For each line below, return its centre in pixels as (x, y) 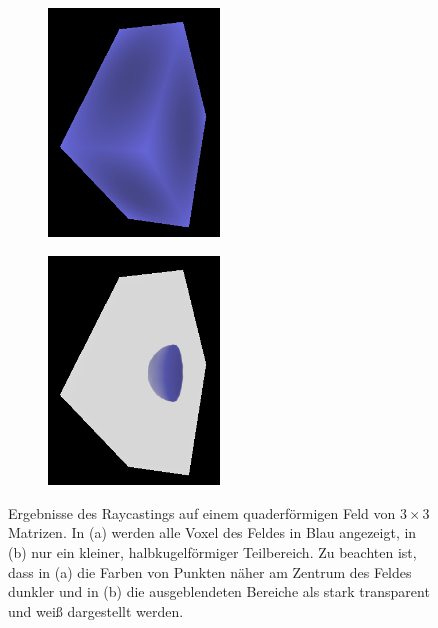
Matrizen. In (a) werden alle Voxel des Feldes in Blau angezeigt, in (212, 532)
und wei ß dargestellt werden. (96, 610)
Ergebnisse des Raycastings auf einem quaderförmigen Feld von (202, 512)
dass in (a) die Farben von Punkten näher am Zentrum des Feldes (210, 571)
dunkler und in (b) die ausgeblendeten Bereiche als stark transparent (219, 591)
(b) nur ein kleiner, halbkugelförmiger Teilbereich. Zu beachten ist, (212, 552)
